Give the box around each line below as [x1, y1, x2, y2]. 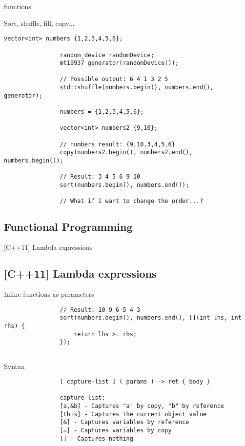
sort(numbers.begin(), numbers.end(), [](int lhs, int [60, 314, 242, 322]
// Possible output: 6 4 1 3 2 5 [60, 76, 168, 83]
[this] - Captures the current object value [60, 410, 207, 418]
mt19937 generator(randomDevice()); [60, 60, 179, 67]
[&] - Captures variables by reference [60, 419, 189, 426]
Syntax [4, 361, 25, 371]
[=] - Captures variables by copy [60, 427, 172, 434]
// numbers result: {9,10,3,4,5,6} [60, 141, 175, 148]
